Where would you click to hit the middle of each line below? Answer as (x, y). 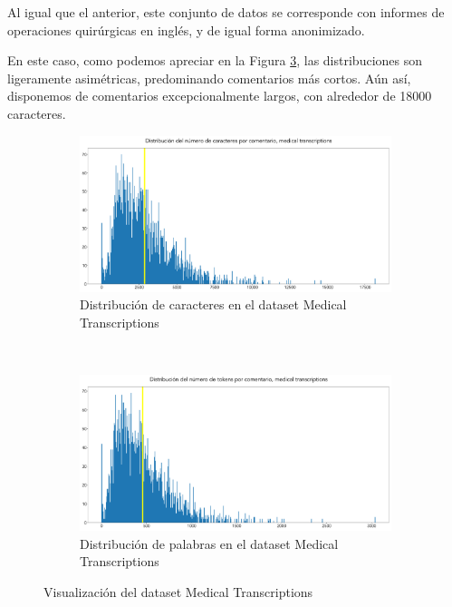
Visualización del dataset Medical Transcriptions (178, 591)
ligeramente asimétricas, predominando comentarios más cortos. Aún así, (209, 78)
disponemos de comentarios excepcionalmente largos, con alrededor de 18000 (220, 96)
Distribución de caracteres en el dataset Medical (213, 304)
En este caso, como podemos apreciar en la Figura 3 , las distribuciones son (215, 60)
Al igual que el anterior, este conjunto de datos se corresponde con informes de (226, 12)
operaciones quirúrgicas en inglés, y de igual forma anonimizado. (186, 29)
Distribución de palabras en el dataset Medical (209, 543)
